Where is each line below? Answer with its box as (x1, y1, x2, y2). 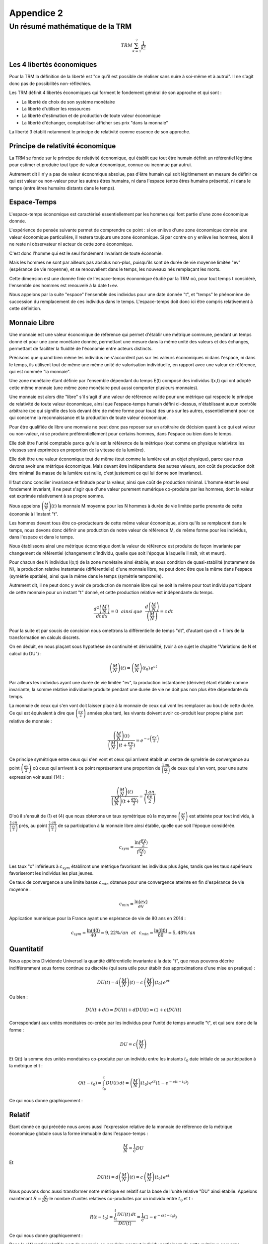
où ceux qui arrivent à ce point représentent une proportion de (32, 765, 161, 771)
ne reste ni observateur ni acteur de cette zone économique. (9, 241, 134, 247)
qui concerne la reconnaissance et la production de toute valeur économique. (9, 415, 168, 420)
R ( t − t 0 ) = (89, 1214, 114, 1221)
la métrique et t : (9, 1063, 43, 1069)
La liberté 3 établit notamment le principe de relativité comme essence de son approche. (9, 129, 191, 135)
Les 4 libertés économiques (9, 60, 97, 69)
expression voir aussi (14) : (9, 774, 64, 780)
